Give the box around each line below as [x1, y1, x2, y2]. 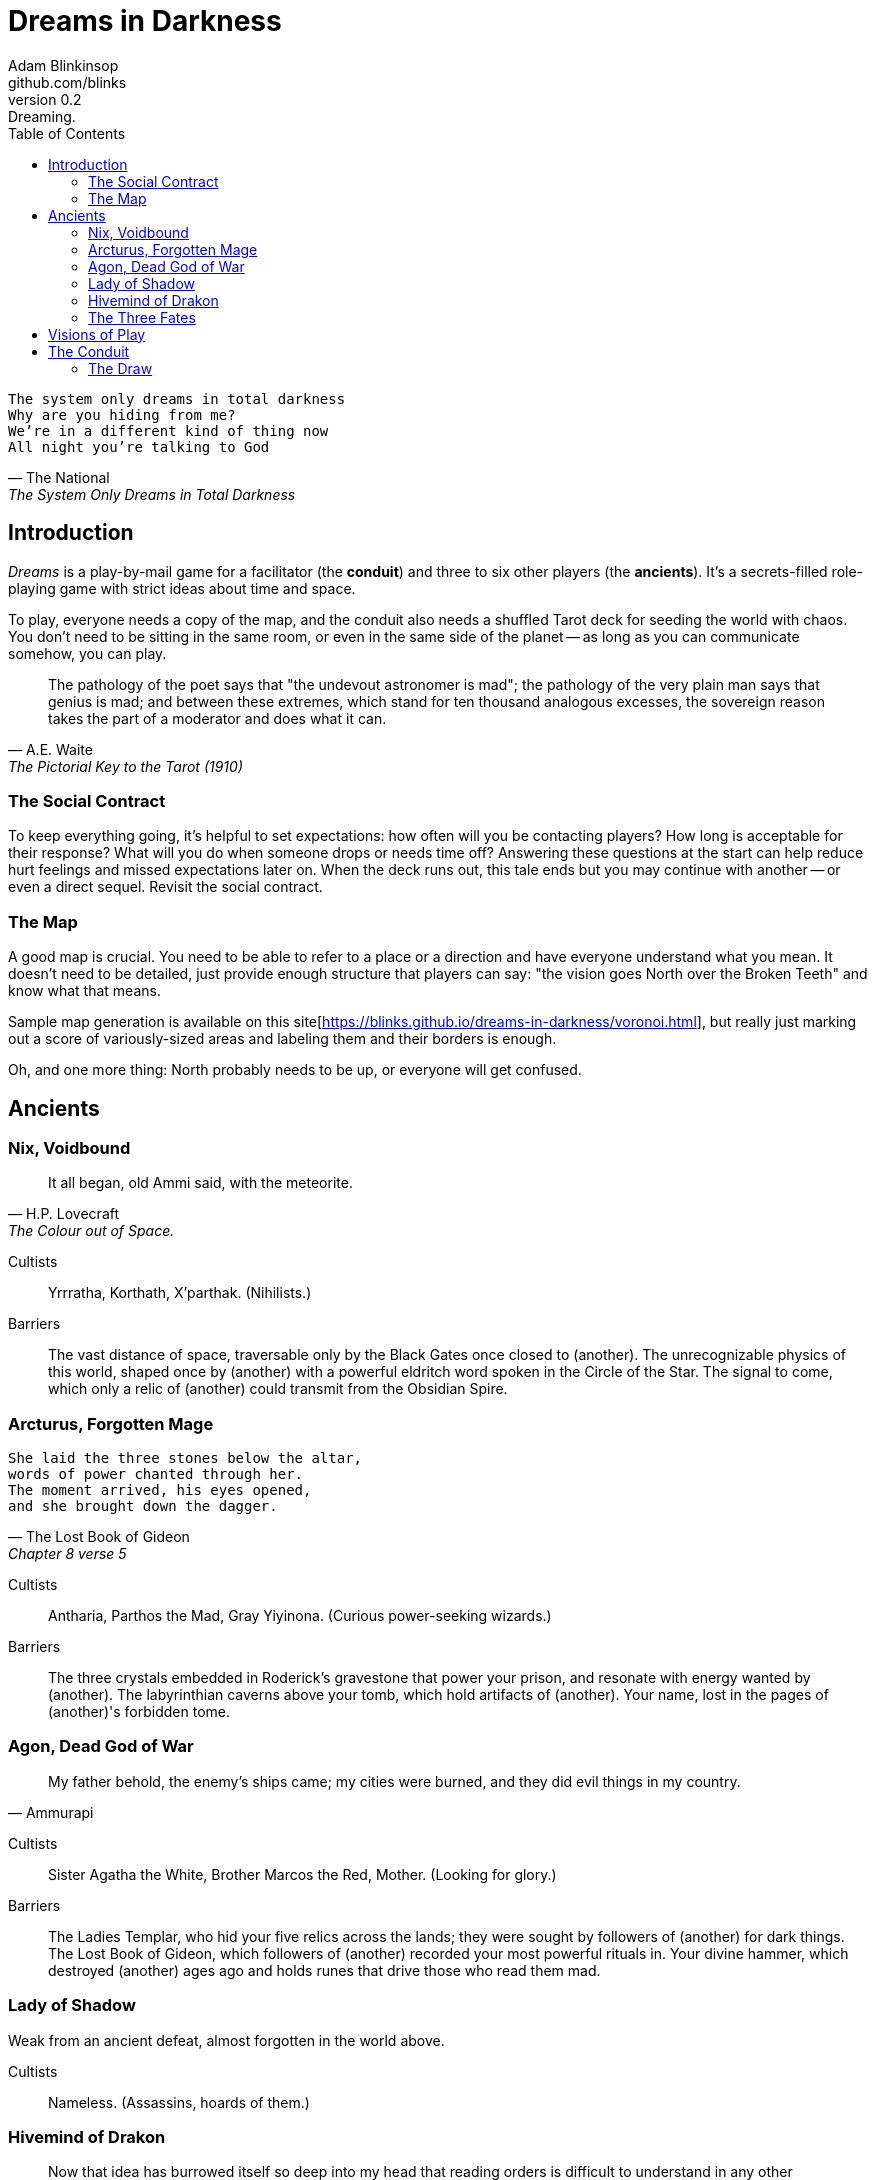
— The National [8, 468, 110, 486]
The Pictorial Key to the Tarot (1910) [8, 757, 243, 775]
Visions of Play [48, 325, 146, 343]
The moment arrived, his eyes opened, [8, 1482, 312, 1499]
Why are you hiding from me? [8, 406, 236, 423]
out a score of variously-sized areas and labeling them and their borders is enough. [8, 1030, 557, 1048]
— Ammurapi [8, 1803, 94, 1821]
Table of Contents [8, 124, 126, 142]
